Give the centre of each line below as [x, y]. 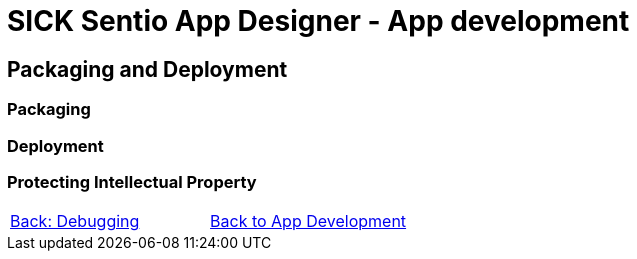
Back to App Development [308, 221]
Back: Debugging [75, 221]
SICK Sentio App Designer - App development [318, 21]
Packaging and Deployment [147, 69]
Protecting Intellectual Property [132, 181]
